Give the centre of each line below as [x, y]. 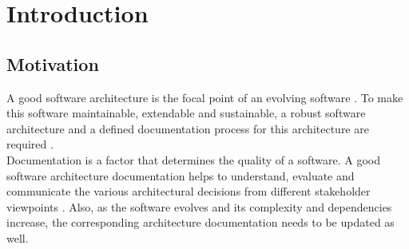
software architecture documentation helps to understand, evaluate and [181, 175]
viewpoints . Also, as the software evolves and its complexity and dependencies [199, 206]
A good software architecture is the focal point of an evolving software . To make [205, 97]
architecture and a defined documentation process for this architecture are [188, 128]
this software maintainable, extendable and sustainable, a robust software [186, 113]
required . [30, 144]
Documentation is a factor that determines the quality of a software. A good [193, 159]
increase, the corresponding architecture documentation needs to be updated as [201, 222]
